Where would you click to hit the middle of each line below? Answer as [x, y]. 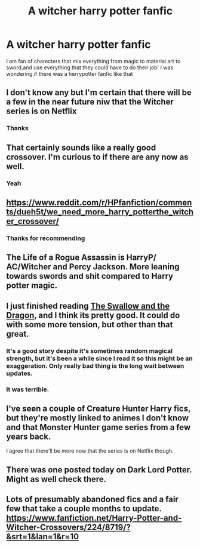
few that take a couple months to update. [84, 509]
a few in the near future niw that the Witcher [90, 102]
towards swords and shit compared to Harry [90, 276]
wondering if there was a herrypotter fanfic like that [70, 73]
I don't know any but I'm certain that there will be [99, 93]
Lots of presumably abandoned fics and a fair [93, 500]
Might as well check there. [56, 479]
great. [18, 334]
